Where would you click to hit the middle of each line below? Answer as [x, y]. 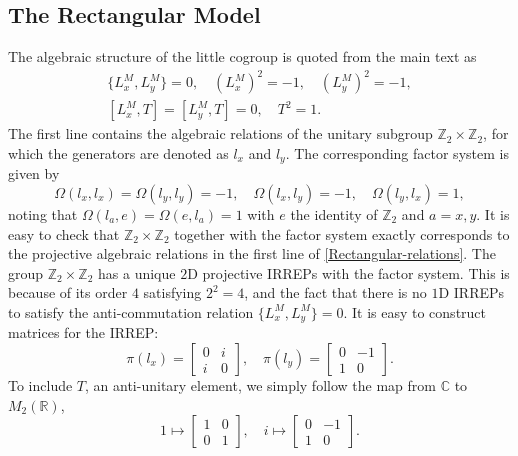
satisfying [172, 292]
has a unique [137, 272]
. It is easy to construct [415, 311]
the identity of [334, 214]
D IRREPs [471, 292]
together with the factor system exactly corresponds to [342, 233]
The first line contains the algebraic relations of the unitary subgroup [220, 133]
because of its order [68, 292]
